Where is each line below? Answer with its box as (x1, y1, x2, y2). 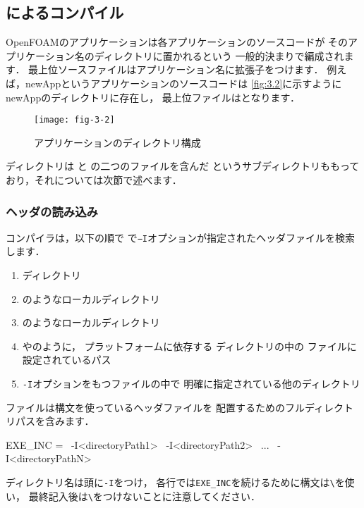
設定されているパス (22, 352, 111, 367)
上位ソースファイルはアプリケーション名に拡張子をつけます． (38, 62, 324, 77)
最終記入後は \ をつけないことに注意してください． (28, 488, 261, 503)
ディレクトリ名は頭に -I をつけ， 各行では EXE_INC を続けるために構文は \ (6, 475, 335, 490)
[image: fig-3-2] (34, 115, 115, 125)
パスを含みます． (15, 414, 95, 428)
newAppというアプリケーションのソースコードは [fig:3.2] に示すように (25, 75, 342, 90)
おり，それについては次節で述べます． (6, 173, 182, 187)
